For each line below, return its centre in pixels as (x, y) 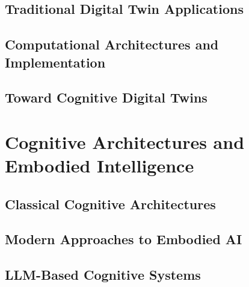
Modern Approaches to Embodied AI (124, 239)
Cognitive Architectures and (125, 141)
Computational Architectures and (112, 44)
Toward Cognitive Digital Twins (106, 97)
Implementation (55, 62)
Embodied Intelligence (100, 166)
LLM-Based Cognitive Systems (103, 275)
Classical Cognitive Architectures (110, 203)
